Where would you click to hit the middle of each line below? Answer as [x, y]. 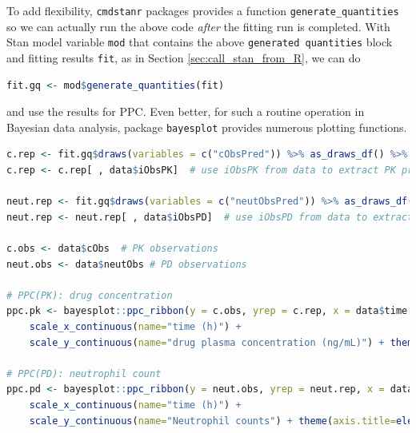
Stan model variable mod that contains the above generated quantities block [200, 42]
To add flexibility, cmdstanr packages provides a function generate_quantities [203, 10]
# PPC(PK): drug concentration [90, 295]
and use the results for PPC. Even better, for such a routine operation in [186, 111]
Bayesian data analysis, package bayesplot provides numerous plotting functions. [207, 127]
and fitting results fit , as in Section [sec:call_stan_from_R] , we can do [184, 57]
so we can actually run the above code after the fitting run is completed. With [198, 26]
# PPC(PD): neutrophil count [84, 373]
